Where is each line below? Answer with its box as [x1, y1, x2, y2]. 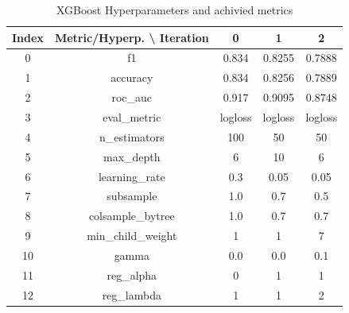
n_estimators [99, 128, 165, 145]
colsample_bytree [88, 207, 175, 224]
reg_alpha [107, 266, 157, 283]
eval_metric [103, 108, 161, 125]
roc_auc [111, 89, 153, 106]
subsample [107, 187, 157, 204]
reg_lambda [102, 286, 161, 303]
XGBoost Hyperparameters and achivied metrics [56, 2, 293, 17]
